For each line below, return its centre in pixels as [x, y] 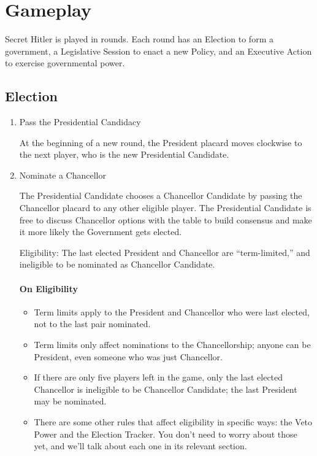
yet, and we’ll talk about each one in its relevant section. [140, 446]
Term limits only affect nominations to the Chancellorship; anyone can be [172, 345]
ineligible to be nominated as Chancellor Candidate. [117, 264]
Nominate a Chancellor [63, 175]
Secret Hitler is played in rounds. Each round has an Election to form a [139, 39]
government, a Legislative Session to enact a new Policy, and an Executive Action [158, 51]
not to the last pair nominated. [92, 324]
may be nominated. [70, 401]
